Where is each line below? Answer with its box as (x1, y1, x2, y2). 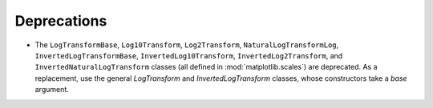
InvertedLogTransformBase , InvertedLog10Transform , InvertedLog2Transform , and (34, 50, 343, 60)
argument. (34, 85, 70, 94)
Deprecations (14, 12, 107, 30)
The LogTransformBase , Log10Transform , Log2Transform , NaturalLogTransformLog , (34, 40, 339, 50)
